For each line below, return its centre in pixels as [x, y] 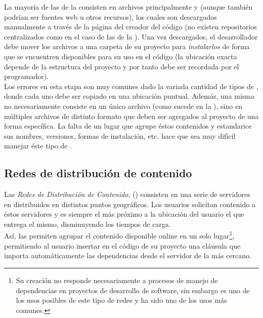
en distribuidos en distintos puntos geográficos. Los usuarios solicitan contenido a [130, 204]
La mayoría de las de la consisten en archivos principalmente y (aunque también [128, 7]
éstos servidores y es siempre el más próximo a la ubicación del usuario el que [124, 214]
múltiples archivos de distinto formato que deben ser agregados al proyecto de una [131, 116]
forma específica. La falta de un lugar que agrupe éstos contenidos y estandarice [128, 126]
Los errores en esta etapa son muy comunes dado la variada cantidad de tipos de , [131, 86]
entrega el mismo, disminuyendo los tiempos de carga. [87, 224]
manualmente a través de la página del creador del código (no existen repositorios [130, 27]
